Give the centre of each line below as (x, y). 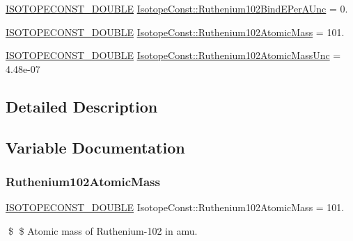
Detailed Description (82, 106)
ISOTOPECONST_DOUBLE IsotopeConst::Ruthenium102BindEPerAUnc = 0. (177, 8)
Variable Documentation (95, 147)
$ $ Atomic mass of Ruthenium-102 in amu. (103, 230)
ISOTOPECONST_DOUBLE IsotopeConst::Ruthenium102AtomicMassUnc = (173, 55)
